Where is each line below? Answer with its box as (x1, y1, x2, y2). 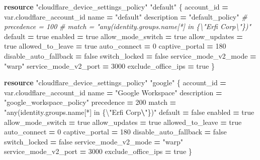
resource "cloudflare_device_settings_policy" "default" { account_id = (4, 2, 228, 12)
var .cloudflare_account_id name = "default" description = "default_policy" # (4, 11, 247, 22)
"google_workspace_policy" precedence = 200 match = (4, 97, 177, 107)
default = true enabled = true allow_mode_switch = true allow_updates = (4, 31, 243, 41)
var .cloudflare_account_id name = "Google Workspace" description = (4, 87, 222, 97)
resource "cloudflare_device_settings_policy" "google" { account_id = (4, 77, 226, 88)
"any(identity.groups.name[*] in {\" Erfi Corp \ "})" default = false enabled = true (4, 106, 254, 117)
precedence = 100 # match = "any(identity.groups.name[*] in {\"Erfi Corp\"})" (4, 21, 251, 32)
